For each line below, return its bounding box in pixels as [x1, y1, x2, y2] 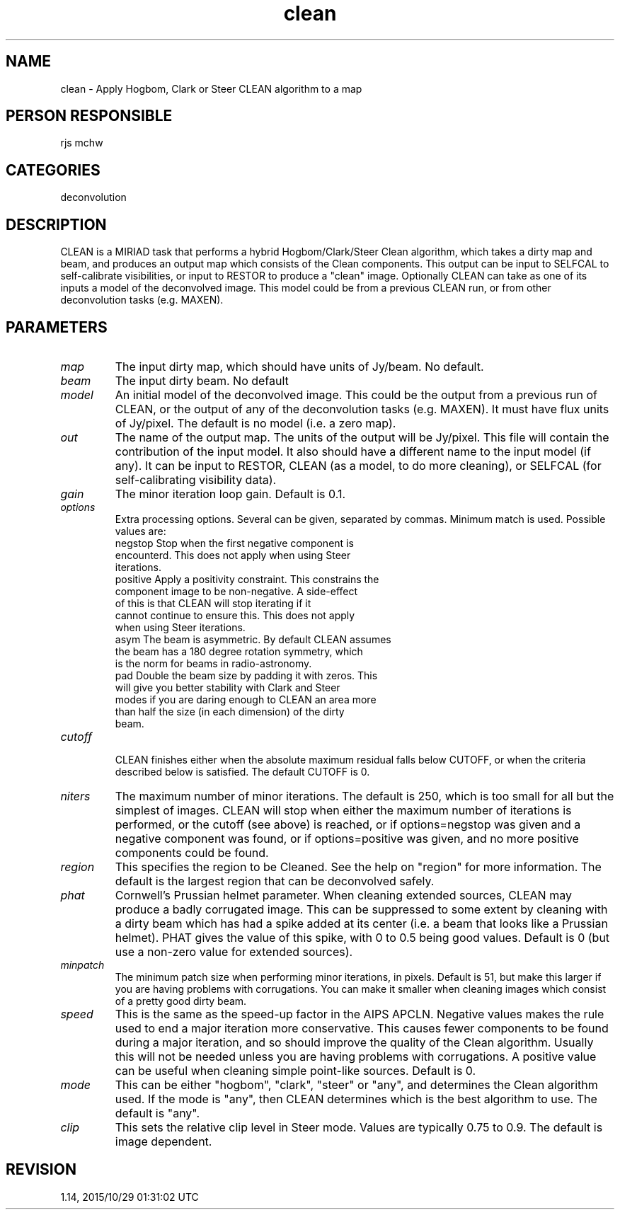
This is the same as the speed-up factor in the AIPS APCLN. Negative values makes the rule [115, 1006, 604, 1021]
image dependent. [115, 1134, 212, 1148]
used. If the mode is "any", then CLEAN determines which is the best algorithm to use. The [115, 1091, 597, 1106]
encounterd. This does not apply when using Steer [115, 548, 351, 561]
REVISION [6, 1161, 76, 1179]
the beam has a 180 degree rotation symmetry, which [115, 645, 363, 657]
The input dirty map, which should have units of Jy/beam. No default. [115, 359, 484, 374]
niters [60, 788, 91, 803]
